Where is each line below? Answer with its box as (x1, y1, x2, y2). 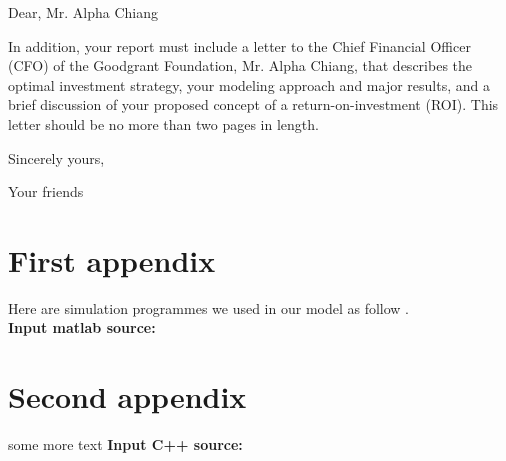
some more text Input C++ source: (8, 434, 243, 455)
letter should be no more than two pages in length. (8, 113, 319, 134)
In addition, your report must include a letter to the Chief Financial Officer (8, 35, 471, 56)
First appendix (8, 239, 216, 280)
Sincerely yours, (8, 147, 105, 168)
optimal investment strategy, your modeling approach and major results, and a (8, 74, 490, 95)
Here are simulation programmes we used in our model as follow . (8, 297, 410, 318)
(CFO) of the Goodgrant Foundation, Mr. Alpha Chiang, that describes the (8, 55, 473, 76)
